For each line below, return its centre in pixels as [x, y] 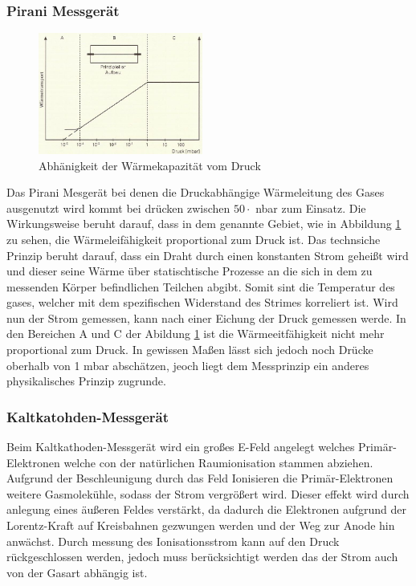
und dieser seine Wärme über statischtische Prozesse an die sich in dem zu [190, 271]
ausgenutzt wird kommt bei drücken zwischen [118, 208]
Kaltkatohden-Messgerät [88, 416]
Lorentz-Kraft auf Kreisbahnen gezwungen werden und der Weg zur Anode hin [201, 525]
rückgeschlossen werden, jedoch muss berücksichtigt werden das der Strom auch [202, 557]
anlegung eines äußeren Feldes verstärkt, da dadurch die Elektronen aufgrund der [206, 509]
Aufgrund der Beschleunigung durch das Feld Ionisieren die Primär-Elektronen [200, 478]
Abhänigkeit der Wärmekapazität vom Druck [150, 165]
